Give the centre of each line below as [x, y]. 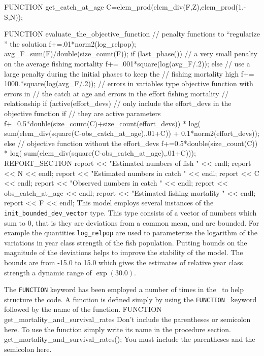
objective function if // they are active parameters [82, 113]
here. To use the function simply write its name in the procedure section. [118, 329]
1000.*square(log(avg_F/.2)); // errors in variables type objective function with [129, 83]
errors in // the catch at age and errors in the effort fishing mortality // [117, 93]
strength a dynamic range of [48, 272]
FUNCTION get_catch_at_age [54, 7]
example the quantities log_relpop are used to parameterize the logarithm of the [131, 233]
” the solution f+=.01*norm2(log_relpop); [70, 43]
